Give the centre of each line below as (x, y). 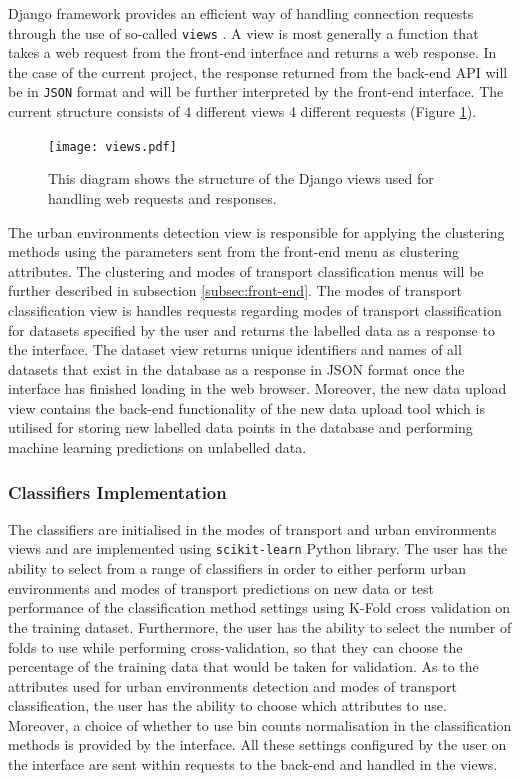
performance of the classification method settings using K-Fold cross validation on (259, 607)
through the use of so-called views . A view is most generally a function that (243, 32)
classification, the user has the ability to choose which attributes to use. (227, 705)
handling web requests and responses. (162, 197)
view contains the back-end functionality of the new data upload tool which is (246, 407)
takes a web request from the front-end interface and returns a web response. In (252, 52)
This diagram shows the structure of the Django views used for (241, 178)
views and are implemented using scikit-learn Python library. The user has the (258, 548)
